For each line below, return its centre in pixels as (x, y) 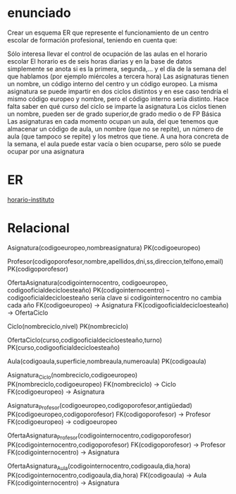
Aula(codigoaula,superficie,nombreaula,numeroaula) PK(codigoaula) (107, 361)
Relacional (39, 228)
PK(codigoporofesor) (38, 269)
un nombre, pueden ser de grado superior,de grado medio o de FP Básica (114, 114)
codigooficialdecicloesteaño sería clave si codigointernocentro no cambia (114, 298)
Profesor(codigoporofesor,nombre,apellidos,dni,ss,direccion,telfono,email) (116, 261)
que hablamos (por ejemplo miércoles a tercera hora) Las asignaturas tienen (118, 76)
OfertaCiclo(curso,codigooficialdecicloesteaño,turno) (85, 340)
